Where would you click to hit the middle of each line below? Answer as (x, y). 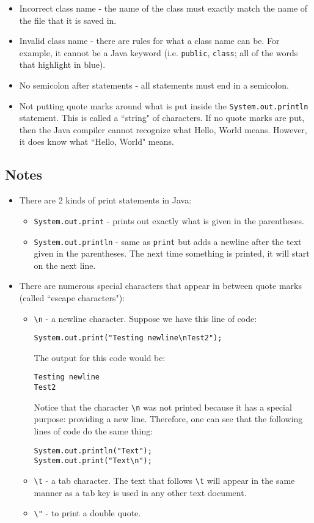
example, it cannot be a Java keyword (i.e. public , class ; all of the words (159, 52)
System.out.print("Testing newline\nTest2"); (128, 338)
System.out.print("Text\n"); (93, 461)
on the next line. (65, 265)
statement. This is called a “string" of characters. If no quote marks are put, (162, 118)
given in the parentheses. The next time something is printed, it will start (172, 253)
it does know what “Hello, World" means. (97, 141)
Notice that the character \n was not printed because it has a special (163, 407)
